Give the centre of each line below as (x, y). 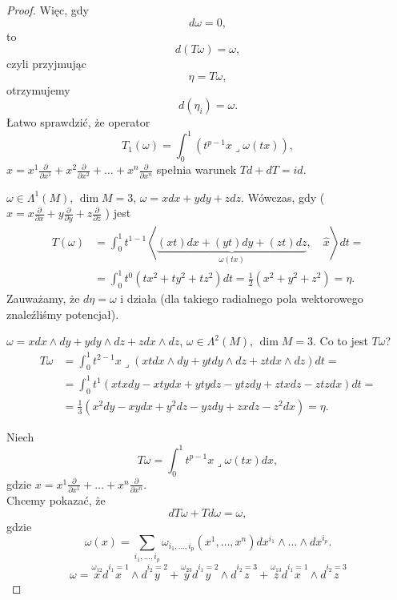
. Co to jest (340, 341)
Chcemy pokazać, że (56, 499)
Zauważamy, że (43, 298)
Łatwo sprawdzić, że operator (78, 122)
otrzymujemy (38, 89)
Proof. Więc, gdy (48, 10)
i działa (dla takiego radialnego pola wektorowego (242, 298)
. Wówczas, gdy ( (283, 197)
